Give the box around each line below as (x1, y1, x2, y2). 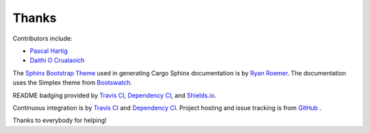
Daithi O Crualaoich (29, 56, 85, 64)
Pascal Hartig (29, 47, 68, 55)
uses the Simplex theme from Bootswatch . (12, 79, 133, 87)
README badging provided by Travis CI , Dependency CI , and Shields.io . (12, 91, 217, 99)
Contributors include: (12, 34, 73, 43)
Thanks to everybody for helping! (12, 117, 107, 125)
